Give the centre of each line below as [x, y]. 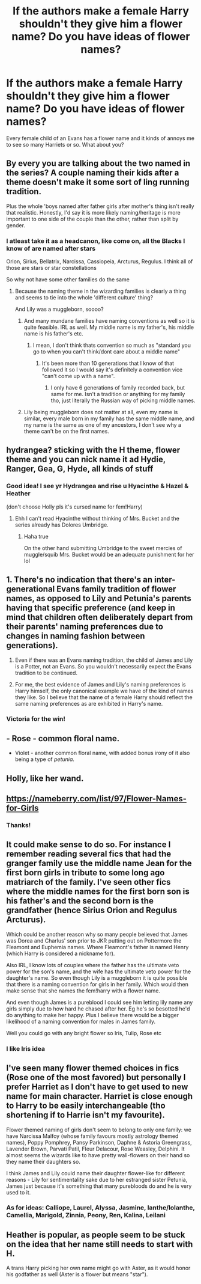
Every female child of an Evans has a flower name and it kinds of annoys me [100, 138]
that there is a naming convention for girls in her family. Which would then [97, 984]
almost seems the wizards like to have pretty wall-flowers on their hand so [98, 1155]
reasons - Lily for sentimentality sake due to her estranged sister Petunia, [97, 1179]
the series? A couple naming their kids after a [93, 173]
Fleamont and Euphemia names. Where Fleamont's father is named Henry [97, 947]
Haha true [36, 536]
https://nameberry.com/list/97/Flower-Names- [97, 799]
